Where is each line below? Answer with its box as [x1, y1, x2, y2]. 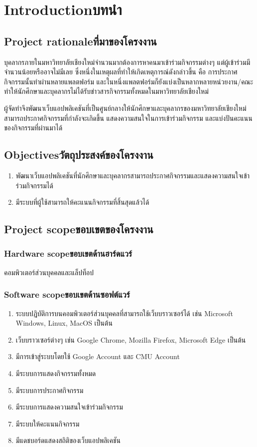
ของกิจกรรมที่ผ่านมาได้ [4, 122, 63, 133]
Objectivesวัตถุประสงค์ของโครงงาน [4, 147, 153, 162]
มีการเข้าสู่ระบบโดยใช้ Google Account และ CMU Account [15, 351, 180, 362]
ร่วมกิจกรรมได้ [15, 180, 53, 190]
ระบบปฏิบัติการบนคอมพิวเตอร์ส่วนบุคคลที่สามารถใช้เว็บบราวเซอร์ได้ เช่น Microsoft [15, 308, 233, 318]
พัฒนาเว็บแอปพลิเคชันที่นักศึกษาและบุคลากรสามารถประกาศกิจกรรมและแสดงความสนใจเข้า [15, 170, 250, 180]
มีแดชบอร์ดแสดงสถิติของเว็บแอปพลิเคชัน [15, 435, 121, 446]
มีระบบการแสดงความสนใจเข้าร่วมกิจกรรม [15, 402, 123, 412]
